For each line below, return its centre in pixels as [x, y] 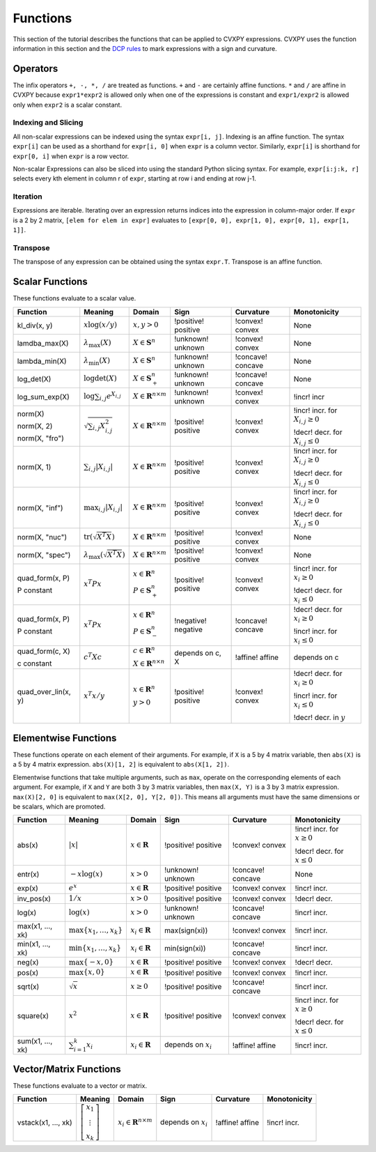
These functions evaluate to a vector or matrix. [80, 1086]
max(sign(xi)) [186, 930]
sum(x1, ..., [35, 1040]
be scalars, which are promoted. [59, 807]
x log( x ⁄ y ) [101, 325]
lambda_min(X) [42, 361]
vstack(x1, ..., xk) [45, 1122]
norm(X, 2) [35, 427]
